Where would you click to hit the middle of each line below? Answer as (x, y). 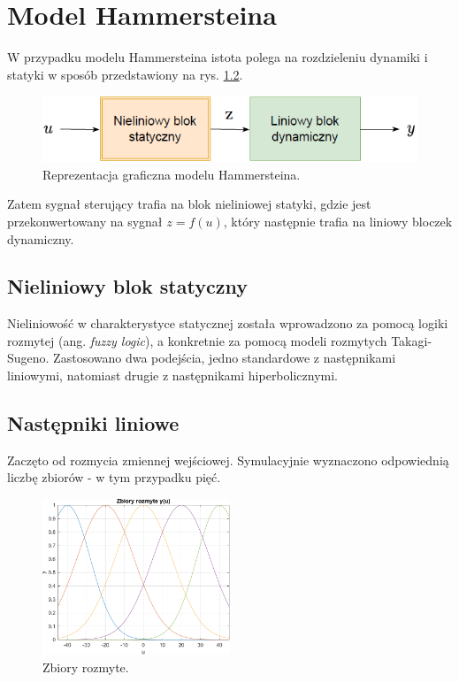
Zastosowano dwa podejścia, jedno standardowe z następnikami (225, 358)
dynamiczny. (41, 238)
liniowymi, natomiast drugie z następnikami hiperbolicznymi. (172, 375)
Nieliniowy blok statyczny (127, 286)
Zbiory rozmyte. (86, 667)
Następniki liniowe (93, 423)
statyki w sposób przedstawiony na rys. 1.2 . (125, 74)
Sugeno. (28, 358)
